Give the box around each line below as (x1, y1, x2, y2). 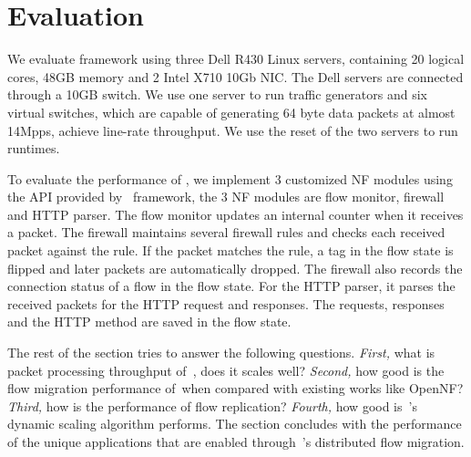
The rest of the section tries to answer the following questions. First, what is (7, 343, 435, 362)
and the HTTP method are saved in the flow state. (7, 312, 292, 331)
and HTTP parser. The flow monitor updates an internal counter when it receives (7, 204, 464, 223)
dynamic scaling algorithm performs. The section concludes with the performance (7, 414, 462, 433)
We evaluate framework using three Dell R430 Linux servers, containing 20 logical (7, 49, 465, 68)
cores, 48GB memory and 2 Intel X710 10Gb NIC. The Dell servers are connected (7, 67, 464, 86)
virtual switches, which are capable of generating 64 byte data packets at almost (7, 102, 456, 121)
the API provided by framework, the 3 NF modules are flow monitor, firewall (7, 187, 445, 206)
